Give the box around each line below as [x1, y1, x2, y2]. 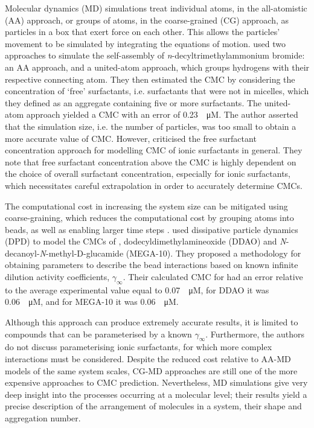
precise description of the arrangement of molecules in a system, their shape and [5, 400, 302, 412]
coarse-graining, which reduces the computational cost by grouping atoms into [5, 211, 294, 224]
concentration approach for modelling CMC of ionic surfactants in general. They [5, 144, 303, 156]
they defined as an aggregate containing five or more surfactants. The [5, 96, 262, 109]
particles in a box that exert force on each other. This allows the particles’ [5, 25, 280, 38]
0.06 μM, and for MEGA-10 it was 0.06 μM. [5, 295, 179, 308]
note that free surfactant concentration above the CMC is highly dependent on [5, 155, 296, 168]
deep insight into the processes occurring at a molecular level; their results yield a [5, 388, 307, 400]
